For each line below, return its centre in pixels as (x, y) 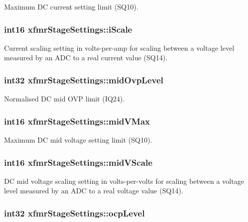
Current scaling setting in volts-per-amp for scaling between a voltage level (119, 47)
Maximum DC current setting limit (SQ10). (71, 7)
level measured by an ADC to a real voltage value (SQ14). (94, 191)
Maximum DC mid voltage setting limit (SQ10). (78, 140)
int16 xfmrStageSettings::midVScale (78, 162)
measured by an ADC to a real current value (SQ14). (86, 58)
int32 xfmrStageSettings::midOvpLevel (84, 80)
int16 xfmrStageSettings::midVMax (77, 121)
